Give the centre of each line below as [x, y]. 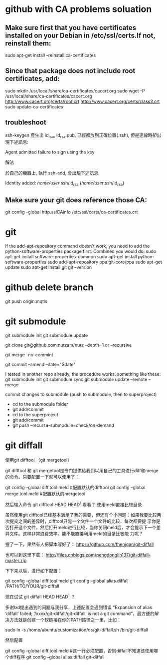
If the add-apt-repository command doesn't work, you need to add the [78, 246]
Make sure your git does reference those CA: [76, 200]
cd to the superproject [35, 414]
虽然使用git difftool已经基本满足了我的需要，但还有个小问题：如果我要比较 [81, 515]
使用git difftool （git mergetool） [39, 460]
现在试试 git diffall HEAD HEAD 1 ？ [40, 597]
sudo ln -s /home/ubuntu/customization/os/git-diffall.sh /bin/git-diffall [77, 630]
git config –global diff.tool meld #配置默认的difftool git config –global [75, 487]
